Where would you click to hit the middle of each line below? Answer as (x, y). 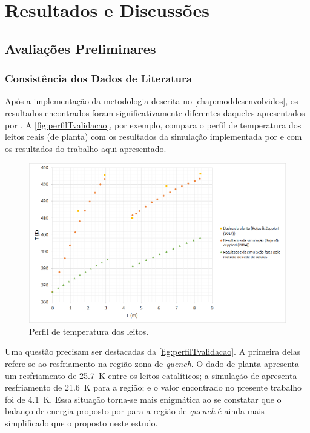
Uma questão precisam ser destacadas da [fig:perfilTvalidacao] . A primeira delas (153, 352)
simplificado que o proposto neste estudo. (81, 422)
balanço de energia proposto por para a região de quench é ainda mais (135, 411)
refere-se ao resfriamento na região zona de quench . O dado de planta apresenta (152, 363)
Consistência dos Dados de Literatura (98, 78)
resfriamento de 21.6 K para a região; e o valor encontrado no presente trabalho (153, 387)
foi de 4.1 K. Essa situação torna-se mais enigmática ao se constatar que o (143, 399)
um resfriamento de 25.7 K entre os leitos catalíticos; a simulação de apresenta (151, 375)
